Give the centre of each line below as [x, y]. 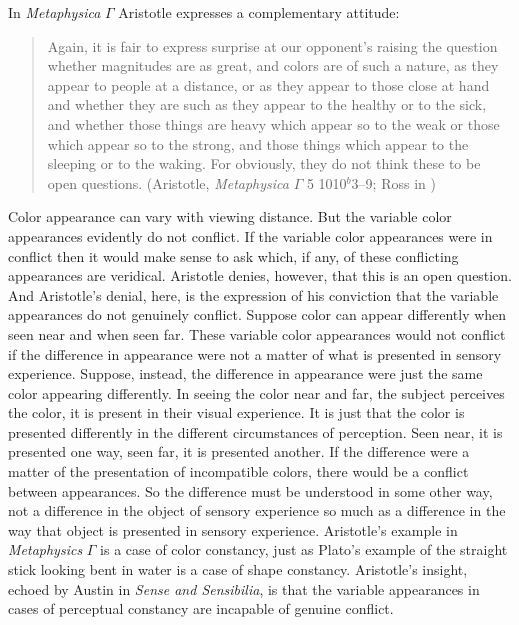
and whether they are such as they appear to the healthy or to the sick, [267, 104]
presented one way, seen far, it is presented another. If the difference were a [239, 451]
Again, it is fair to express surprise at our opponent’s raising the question [272, 45]
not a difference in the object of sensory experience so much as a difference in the [257, 510]
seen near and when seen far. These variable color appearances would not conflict [257, 333]
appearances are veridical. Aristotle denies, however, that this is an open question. [260, 275]
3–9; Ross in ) [393, 182]
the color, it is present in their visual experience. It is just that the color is [236, 412]
